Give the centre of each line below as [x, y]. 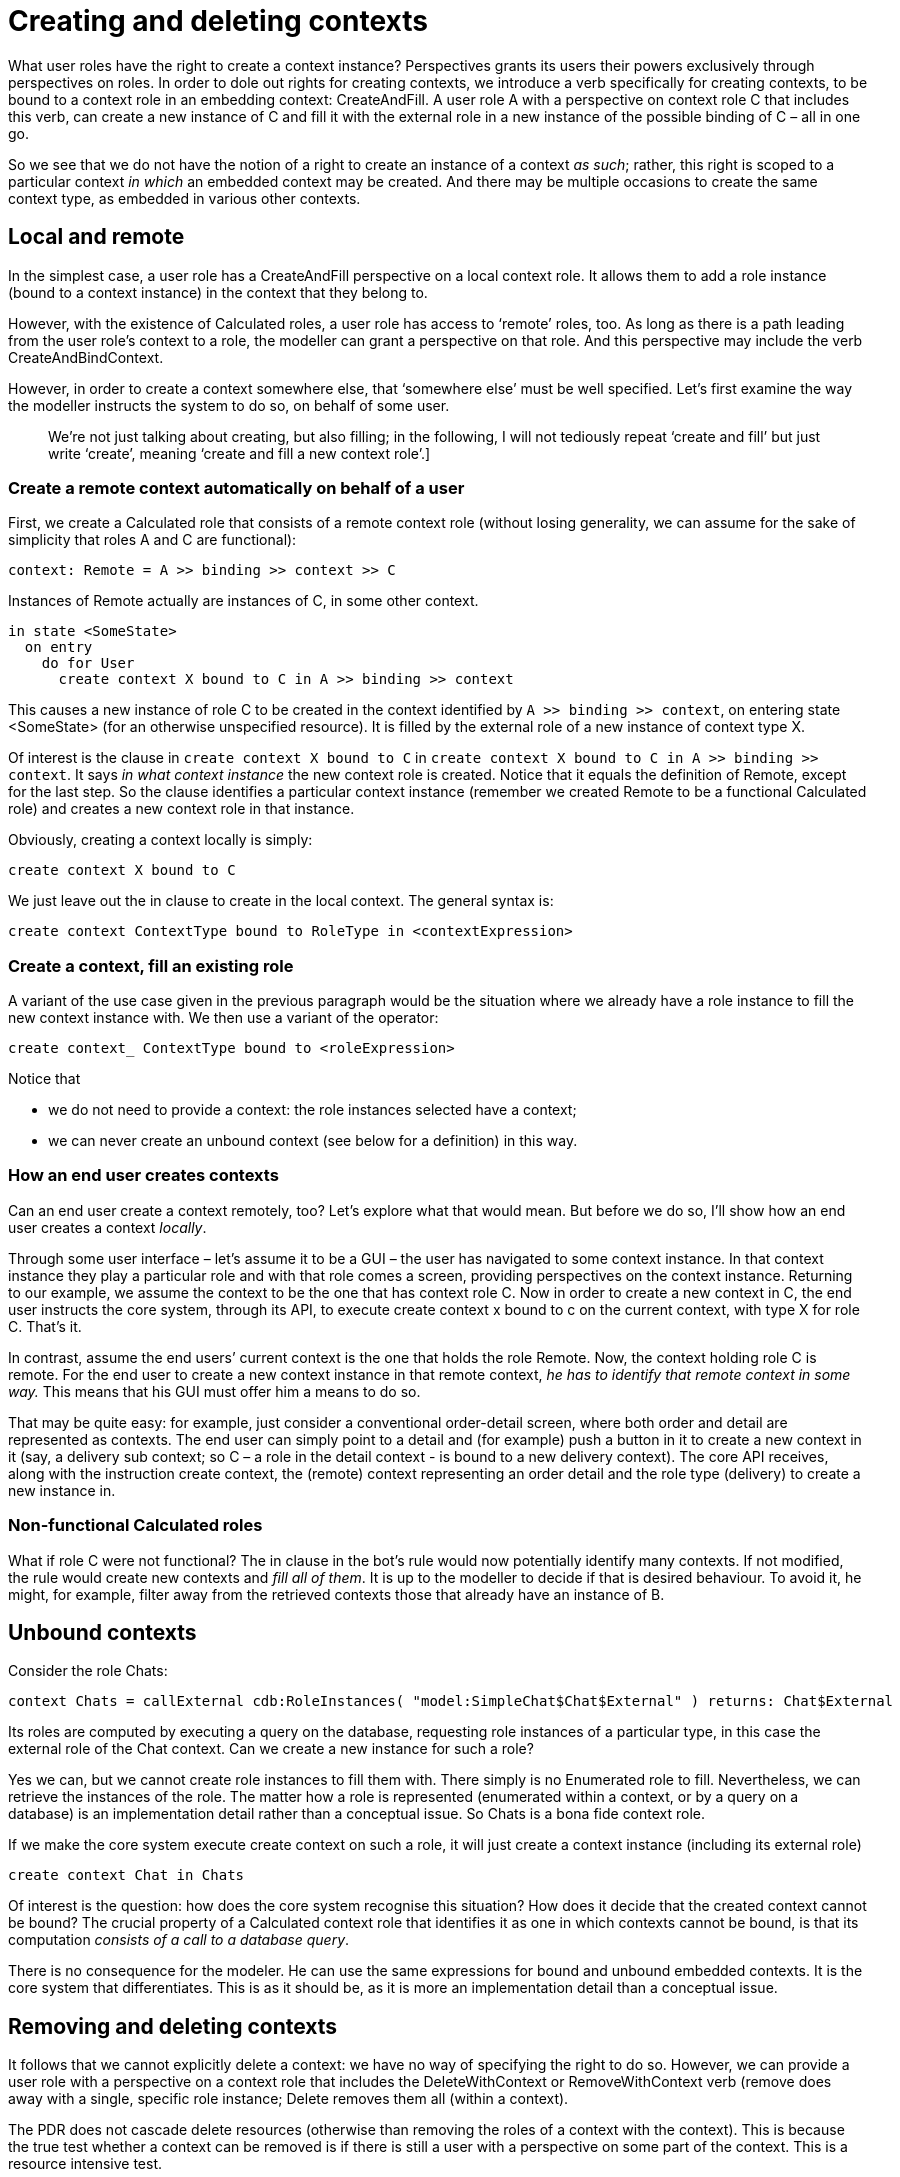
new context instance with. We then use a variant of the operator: [223, 1018]
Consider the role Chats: [88, 1671]
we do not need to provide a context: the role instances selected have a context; [312, 1110]
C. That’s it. [45, 1326]
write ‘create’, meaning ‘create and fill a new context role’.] [239, 453]
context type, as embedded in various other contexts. [184, 198]
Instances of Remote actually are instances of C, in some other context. [243, 601]
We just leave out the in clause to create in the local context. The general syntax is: [281, 901]
